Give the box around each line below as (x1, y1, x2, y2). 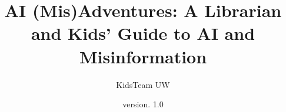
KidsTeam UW (116, 78, 170, 90)
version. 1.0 (122, 98, 164, 110)
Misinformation (79, 44, 207, 68)
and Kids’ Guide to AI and (31, 21, 255, 45)
